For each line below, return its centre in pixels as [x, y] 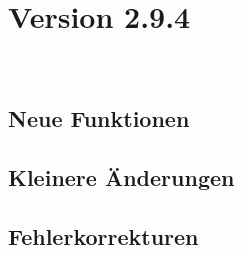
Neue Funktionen [99, 118]
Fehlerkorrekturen [103, 235]
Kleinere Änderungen [121, 176]
